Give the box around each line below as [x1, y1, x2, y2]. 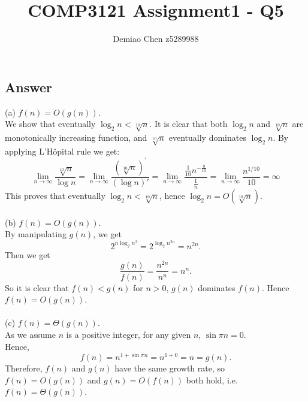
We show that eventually [5, 117, 96, 130]
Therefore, [5, 362, 43, 374]
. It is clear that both [149, 117, 228, 130]
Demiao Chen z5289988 [113, 32, 199, 45]
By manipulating [5, 228, 67, 240]
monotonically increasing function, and [5, 131, 147, 143]
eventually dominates [168, 131, 246, 143]
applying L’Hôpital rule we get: [5, 144, 120, 157]
